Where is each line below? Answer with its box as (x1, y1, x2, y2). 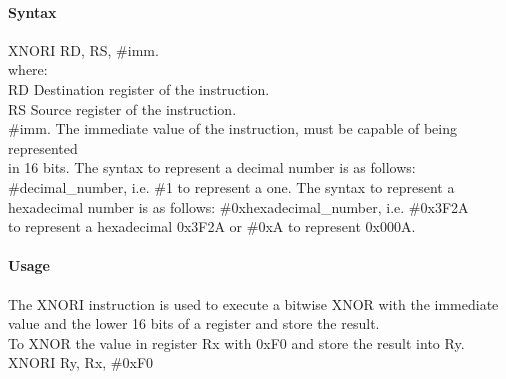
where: (8, 59, 48, 80)
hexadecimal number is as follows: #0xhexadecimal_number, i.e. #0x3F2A (8, 196, 469, 217)
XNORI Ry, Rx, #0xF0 (8, 352, 154, 373)
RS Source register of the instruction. (8, 98, 237, 119)
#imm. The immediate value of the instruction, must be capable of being (8, 118, 457, 139)
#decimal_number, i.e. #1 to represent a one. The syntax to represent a (8, 176, 455, 197)
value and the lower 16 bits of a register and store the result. (8, 313, 380, 334)
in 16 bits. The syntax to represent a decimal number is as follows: (8, 157, 416, 178)
